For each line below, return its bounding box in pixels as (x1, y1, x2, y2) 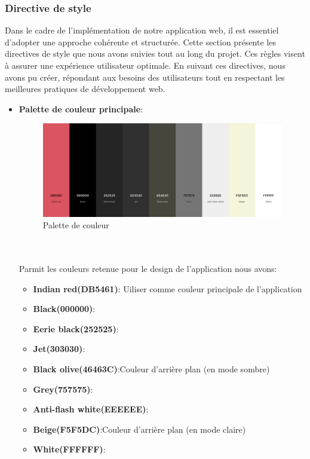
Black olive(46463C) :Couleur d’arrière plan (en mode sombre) (33, 363, 270, 375)
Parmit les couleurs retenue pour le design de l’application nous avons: (19, 262, 277, 275)
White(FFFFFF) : (33, 443, 106, 455)
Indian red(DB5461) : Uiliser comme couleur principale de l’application (33, 282, 302, 295)
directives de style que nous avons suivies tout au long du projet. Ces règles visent (5, 47, 305, 60)
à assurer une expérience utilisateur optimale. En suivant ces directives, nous (5, 59, 286, 71)
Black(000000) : (33, 302, 96, 315)
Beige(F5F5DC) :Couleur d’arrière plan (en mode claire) (33, 423, 246, 435)
